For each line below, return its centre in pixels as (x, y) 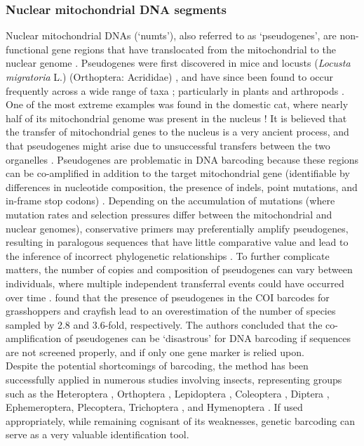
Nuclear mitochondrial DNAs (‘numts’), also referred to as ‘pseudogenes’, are (171, 35)
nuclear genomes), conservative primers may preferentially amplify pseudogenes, (177, 228)
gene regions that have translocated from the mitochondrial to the (194, 49)
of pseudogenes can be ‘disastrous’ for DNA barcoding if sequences (208, 338)
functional (27, 49)
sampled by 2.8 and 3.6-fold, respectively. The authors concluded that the (164, 324)
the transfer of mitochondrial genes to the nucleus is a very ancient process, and (177, 132)
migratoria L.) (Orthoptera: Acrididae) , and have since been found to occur (170, 77)
